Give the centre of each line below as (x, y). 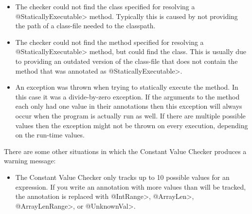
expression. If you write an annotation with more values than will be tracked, (131, 186)
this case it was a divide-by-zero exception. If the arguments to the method (127, 96)
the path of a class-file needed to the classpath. (85, 26)
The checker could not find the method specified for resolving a (109, 42)
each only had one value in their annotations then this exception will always (129, 106)
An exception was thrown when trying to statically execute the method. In (127, 87)
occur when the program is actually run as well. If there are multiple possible (130, 115)
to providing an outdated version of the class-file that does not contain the (126, 61)
